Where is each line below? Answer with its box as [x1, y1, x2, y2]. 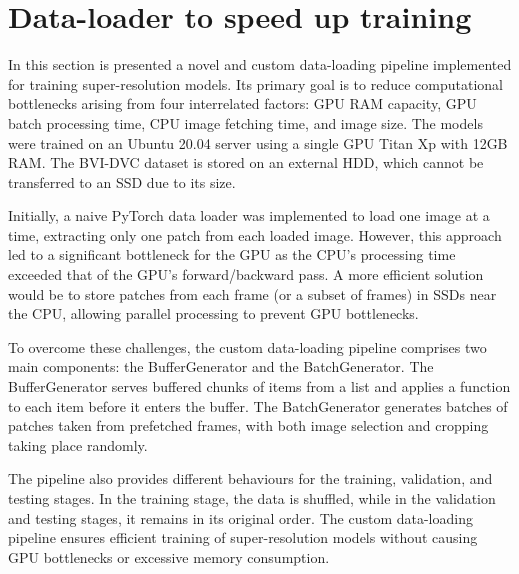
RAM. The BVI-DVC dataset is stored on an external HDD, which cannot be [8, 152, 484, 173]
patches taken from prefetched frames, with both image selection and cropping [8, 415, 489, 436]
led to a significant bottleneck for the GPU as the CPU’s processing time [8, 244, 456, 265]
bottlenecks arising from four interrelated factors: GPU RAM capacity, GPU [8, 93, 477, 114]
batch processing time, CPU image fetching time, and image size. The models [8, 112, 483, 133]
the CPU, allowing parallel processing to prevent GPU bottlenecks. [8, 303, 419, 324]
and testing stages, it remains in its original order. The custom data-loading [8, 507, 473, 528]
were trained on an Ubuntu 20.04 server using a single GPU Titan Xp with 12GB [8, 132, 508, 153]
